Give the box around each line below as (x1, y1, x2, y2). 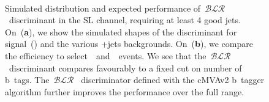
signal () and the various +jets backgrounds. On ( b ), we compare (5, 37, 253, 50)
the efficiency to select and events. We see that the (5, 49, 206, 62)
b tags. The (5, 73, 50, 86)
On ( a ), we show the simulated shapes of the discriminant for (5, 25, 237, 38)
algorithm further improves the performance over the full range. (5, 85, 244, 98)
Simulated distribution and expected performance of (5, 1, 201, 14)
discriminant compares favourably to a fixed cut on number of (9, 61, 242, 74)
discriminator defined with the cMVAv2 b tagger (81, 73, 265, 86)
